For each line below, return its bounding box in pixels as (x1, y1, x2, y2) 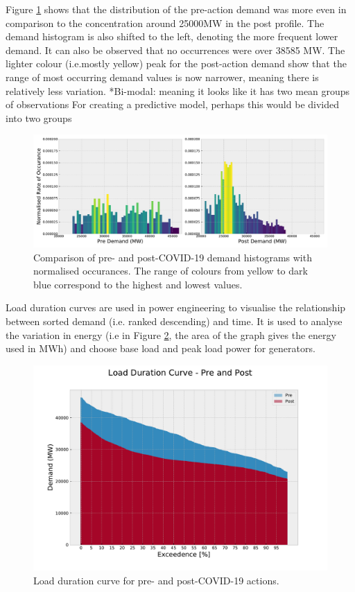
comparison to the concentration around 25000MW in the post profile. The (6, 15, 324, 30)
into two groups (6, 110, 72, 125)
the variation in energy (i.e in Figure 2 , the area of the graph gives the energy (6, 327, 336, 342)
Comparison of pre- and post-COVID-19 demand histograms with (33, 250, 312, 264)
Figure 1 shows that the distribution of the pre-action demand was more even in (6, 2, 347, 16)
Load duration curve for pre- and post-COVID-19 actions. (33, 573, 279, 587)
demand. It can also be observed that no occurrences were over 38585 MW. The (6, 42, 345, 57)
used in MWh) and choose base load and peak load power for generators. (6, 341, 315, 356)
